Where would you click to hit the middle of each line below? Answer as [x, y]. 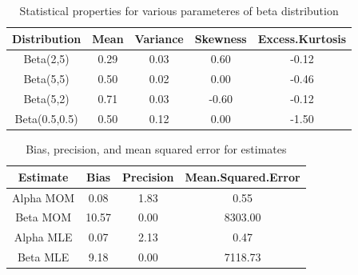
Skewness [221, 38]
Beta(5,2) [46, 99]
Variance [159, 38]
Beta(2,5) [46, 59]
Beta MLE [43, 257]
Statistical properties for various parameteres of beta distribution [179, 10]
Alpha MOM [44, 197]
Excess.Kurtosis [302, 38]
